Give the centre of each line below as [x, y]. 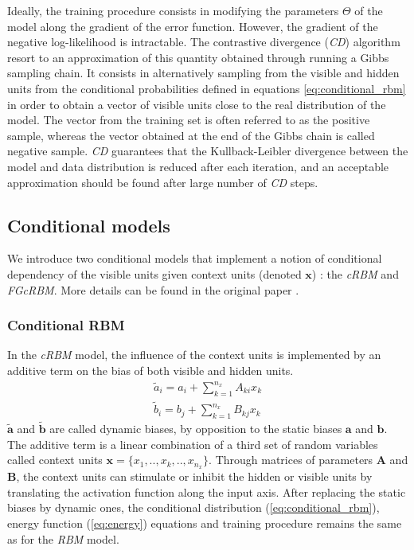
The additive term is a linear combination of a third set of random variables [193, 444]
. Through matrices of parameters [291, 460]
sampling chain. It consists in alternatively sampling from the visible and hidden [203, 73]
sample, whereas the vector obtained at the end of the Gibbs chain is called [191, 135]
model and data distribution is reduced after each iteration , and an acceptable [198, 166]
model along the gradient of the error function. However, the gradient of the [193, 26]
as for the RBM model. [63, 538]
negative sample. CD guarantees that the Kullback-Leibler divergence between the [208, 151]
